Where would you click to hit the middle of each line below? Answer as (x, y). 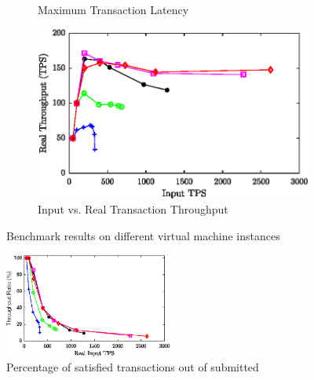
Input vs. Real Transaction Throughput (133, 209)
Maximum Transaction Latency (113, 9)
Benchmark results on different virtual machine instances (143, 236)
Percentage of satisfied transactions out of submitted (133, 367)
